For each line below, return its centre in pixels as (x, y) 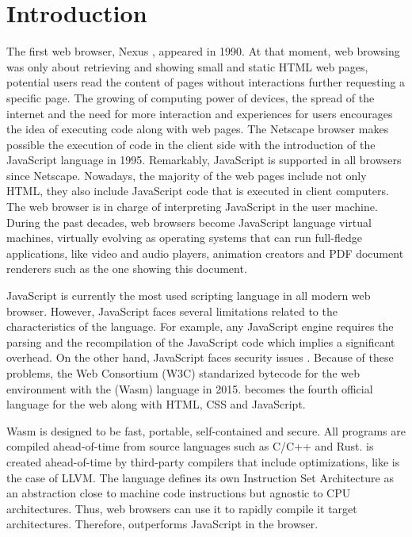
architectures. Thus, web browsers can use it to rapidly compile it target (182, 508)
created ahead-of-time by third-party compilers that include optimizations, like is (203, 461)
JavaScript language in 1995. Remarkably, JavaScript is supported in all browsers (204, 160)
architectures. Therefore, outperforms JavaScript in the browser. (162, 524)
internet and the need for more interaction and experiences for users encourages (200, 113)
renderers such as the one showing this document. (127, 268)
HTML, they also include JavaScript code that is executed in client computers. (198, 191)
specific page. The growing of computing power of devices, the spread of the (191, 97)
